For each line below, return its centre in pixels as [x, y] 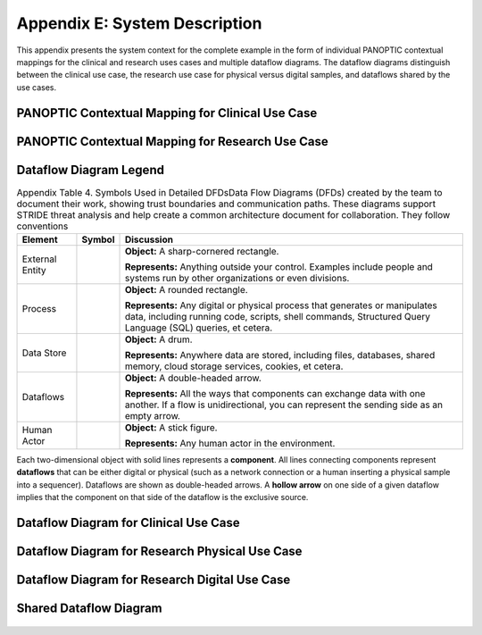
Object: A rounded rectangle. [187, 290]
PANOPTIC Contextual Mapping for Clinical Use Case [167, 113]
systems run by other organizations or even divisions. [237, 279]
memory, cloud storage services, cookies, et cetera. [234, 366]
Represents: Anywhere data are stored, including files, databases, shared [280, 355]
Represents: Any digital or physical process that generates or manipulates [281, 305]
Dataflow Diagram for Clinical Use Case [128, 523]
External [39, 259]
